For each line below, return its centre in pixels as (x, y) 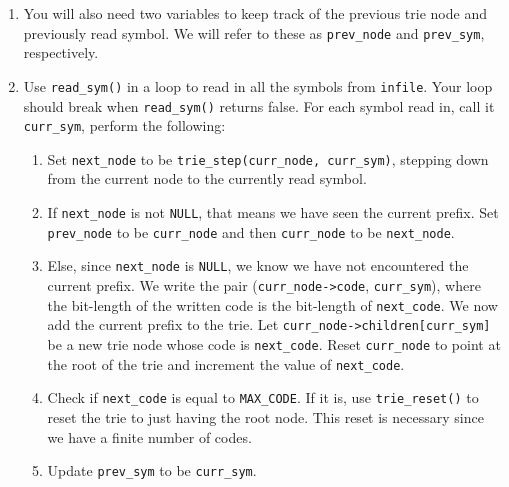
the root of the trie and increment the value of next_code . (226, 363)
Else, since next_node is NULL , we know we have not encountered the (258, 265)
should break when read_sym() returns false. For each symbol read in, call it (259, 105)
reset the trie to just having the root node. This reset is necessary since (265, 416)
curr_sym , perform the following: (124, 125)
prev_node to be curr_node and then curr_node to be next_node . (251, 231)
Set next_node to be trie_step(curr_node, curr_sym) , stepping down (268, 158)
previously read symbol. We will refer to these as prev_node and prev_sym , (254, 32)
